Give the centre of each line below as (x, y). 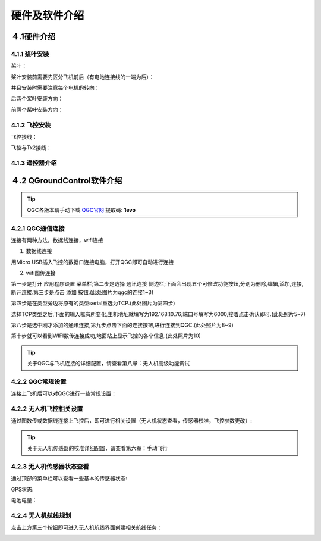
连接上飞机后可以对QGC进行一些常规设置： (64, 393)
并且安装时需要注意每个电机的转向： (55, 88)
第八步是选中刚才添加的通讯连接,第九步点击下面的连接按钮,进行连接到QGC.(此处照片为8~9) (122, 325)
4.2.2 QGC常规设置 (39, 381)
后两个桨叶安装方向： (37, 99)
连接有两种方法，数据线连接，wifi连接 (57, 240)
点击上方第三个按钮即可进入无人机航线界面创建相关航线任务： (86, 527)
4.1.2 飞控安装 (31, 125)
